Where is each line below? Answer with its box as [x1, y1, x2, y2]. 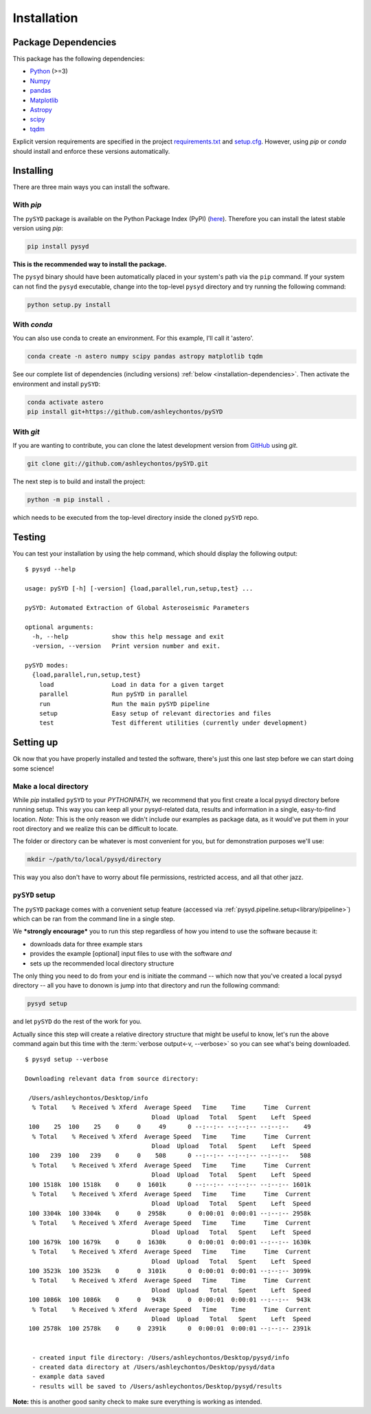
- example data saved [32, 1373, 105, 1380]
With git [12, 426, 41, 436]
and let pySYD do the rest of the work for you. [12, 1017, 142, 1026]
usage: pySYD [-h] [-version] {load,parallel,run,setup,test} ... [25, 584, 254, 592]
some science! [12, 764, 54, 773]
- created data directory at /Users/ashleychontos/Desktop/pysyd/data [32, 1363, 275, 1371]
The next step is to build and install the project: [12, 477, 146, 486]
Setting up [12, 737, 58, 749]
